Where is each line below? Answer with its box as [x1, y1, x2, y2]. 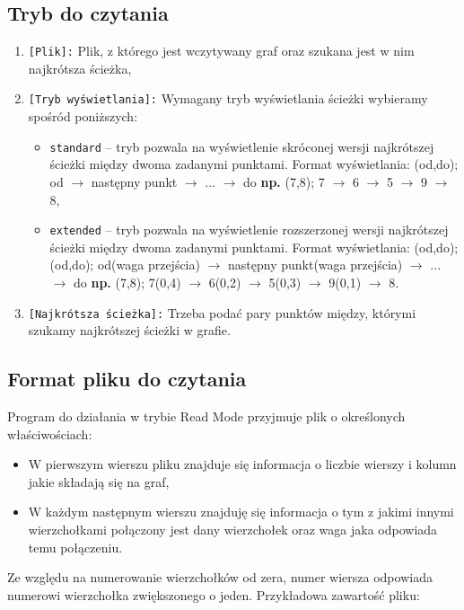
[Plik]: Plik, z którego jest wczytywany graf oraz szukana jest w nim [28, 41, 415, 60]
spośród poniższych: [28, 107, 138, 126]
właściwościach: [7, 424, 92, 443]
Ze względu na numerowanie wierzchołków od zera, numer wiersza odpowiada [7, 568, 433, 587]
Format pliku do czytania [7, 365, 247, 393]
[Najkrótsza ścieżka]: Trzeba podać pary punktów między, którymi [28, 303, 416, 322]
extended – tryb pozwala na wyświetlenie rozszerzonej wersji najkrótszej [49, 220, 449, 239]
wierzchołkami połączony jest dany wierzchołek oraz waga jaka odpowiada [28, 520, 438, 538]
